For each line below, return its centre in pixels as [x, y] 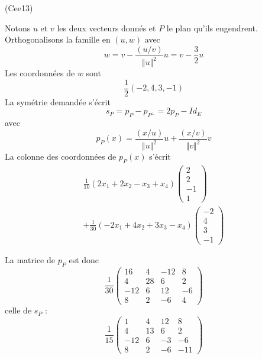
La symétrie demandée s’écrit [58, 101]
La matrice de [30, 260]
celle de [18, 310]
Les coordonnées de [40, 73]
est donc [84, 260]
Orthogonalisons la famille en [58, 39]
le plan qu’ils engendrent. [212, 28]
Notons [18, 28]
